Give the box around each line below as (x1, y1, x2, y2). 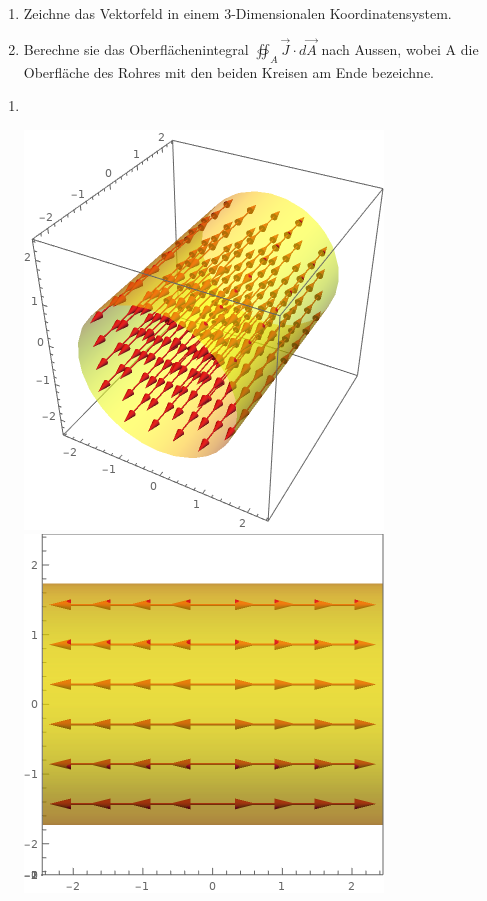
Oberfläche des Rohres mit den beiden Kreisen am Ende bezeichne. (23, 61, 435, 82)
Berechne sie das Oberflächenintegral (23, 38, 249, 59)
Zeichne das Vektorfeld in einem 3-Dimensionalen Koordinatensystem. (23, 3, 452, 23)
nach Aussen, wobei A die (321, 38, 479, 59)
